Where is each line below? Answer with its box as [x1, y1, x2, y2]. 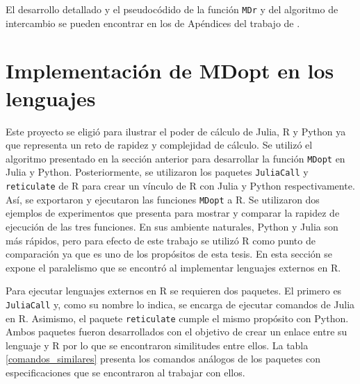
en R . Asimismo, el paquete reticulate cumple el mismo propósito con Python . [6, 310, 349, 325]
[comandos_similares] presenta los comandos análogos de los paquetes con [6, 351, 321, 366]
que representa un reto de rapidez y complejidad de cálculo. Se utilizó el [6, 137, 313, 152]
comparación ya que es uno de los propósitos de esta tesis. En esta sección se [6, 247, 332, 261]
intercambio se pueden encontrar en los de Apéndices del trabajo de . [6, 15, 300, 30]
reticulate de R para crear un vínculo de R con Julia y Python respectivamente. [6, 178, 355, 193]
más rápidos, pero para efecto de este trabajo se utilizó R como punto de [6, 233, 316, 247]
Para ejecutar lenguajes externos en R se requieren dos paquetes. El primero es [6, 283, 342, 298]
